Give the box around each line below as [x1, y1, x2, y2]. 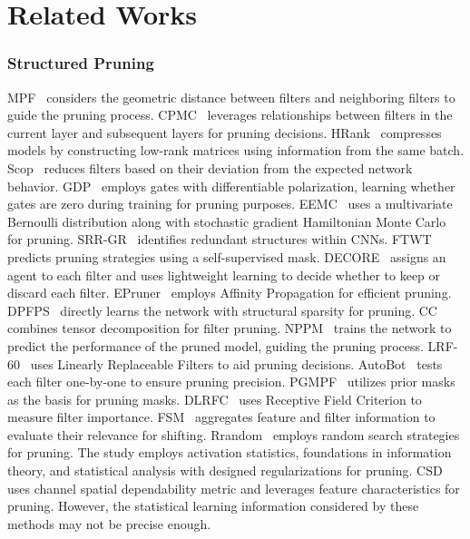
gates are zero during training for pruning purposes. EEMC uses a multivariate [7, 194, 453, 213]
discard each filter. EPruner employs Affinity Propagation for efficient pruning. [7, 283, 452, 302]
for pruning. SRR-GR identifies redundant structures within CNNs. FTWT [7, 230, 432, 249]
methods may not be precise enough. [7, 514, 211, 533]
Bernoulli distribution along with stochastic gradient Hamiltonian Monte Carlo [7, 211, 446, 230]
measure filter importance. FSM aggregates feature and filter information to [7, 407, 436, 426]
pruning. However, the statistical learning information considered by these [7, 496, 419, 515]
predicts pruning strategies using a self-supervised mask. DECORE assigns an [7, 247, 446, 266]
